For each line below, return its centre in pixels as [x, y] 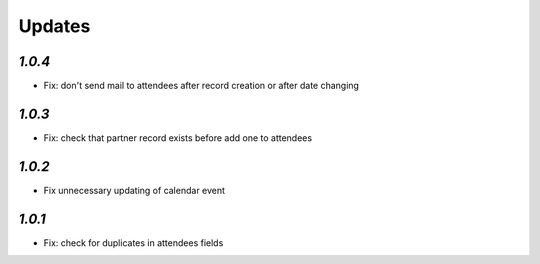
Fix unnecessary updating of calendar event [134, 190]
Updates [54, 26]
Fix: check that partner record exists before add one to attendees [178, 137]
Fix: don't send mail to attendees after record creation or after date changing [201, 86]
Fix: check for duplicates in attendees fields [133, 242]
